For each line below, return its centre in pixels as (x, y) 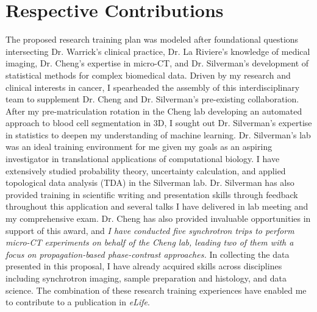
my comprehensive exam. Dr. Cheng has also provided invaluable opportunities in (158, 218)
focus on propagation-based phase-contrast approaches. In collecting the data (148, 254)
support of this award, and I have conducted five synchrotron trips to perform (150, 230)
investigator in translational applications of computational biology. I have (143, 159)
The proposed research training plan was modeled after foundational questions (152, 39)
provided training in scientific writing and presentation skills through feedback (152, 194)
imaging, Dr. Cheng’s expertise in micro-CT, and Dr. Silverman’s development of (157, 63)
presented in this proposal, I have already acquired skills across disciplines (144, 266)
